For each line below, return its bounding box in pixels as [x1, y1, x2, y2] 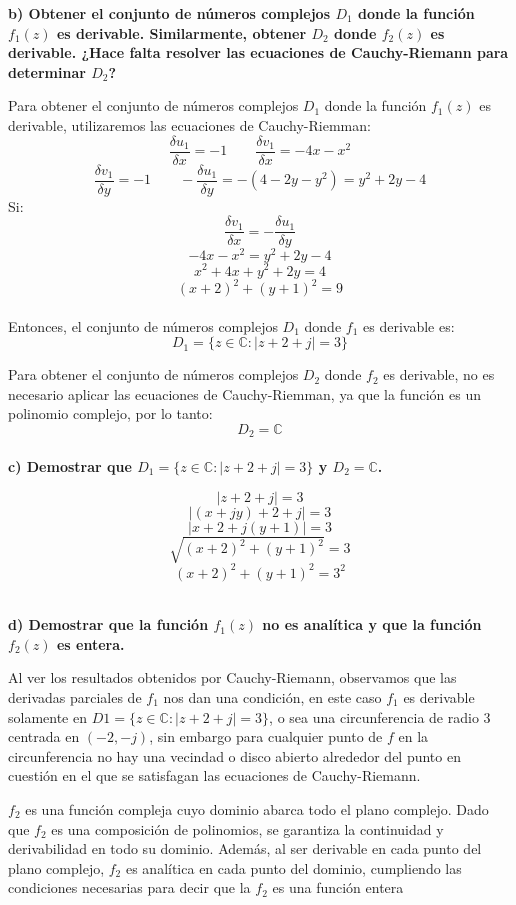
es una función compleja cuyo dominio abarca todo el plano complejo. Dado [25, 799, 489, 819]
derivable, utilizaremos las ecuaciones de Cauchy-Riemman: [8, 114, 371, 135]
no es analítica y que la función [262, 614, 482, 635]
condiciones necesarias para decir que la [8, 877, 251, 898]
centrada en [8, 726, 80, 747]
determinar [8, 61, 86, 82]
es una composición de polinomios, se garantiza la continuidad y [51, 818, 444, 839]
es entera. [56, 633, 125, 654]
